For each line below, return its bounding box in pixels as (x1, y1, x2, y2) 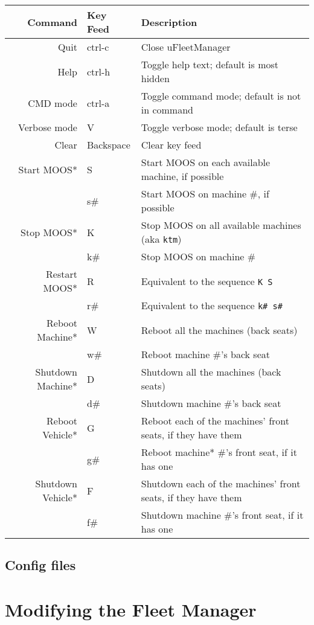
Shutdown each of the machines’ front (141, 476, 301, 490)
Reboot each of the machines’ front (141, 414, 289, 428)
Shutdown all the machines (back (141, 365, 281, 379)
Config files (5, 556, 76, 574)
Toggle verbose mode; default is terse (141, 120, 298, 134)
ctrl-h (86, 64, 111, 79)
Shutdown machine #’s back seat (141, 396, 281, 410)
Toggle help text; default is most (141, 57, 279, 71)
